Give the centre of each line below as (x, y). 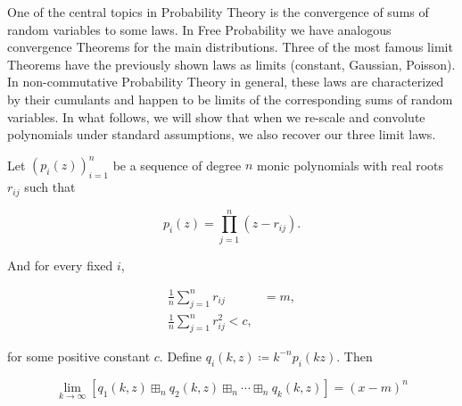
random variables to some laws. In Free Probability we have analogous (199, 29)
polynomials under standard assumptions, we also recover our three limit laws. (222, 134)
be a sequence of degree (177, 165)
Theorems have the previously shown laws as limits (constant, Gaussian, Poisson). (231, 64)
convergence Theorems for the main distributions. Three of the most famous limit (230, 47)
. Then (355, 356)
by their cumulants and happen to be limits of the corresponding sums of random (230, 99)
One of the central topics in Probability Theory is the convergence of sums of (218, 12)
